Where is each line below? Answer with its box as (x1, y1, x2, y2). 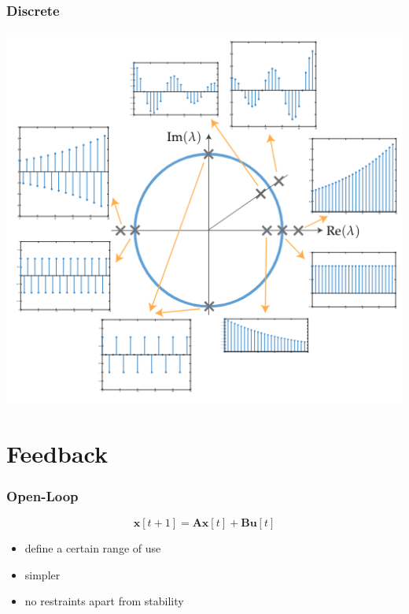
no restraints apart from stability (24, 593, 184, 609)
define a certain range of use (24, 539, 161, 556)
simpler (24, 566, 61, 582)
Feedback (6, 437, 108, 469)
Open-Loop (6, 486, 79, 505)
